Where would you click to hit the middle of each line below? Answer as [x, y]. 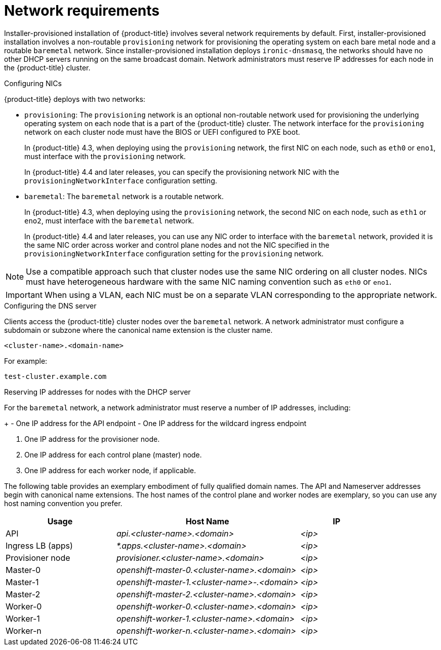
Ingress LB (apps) [39, 545]
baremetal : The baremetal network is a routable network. [124, 196]
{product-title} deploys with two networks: [75, 99]
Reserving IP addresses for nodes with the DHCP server [97, 392]
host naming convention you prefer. [63, 503]
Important [24, 295]
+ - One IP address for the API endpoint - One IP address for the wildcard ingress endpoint [155, 423]
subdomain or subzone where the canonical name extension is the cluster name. [138, 330]
